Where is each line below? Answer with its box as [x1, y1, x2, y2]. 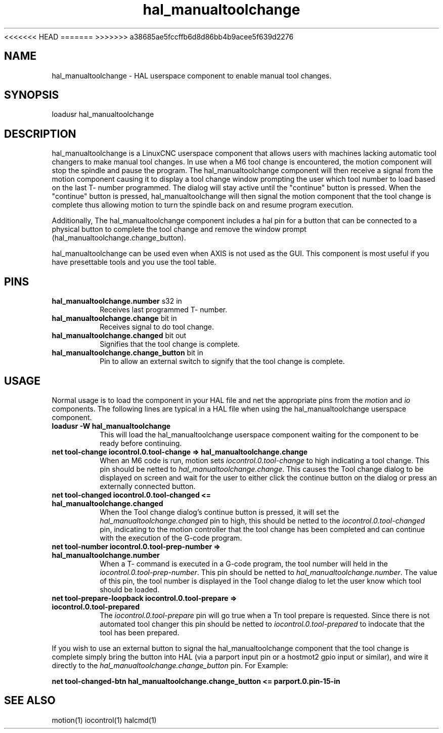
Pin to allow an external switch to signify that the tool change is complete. [100, 357, 345, 366]
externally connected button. [100, 481, 196, 491]
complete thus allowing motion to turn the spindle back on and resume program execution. [52, 200, 353, 210]
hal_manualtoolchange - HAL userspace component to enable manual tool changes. [52, 71, 332, 80]
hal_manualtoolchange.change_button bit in [52, 348, 203, 357]
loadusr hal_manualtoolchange [52, 110, 154, 119]
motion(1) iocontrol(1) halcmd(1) [52, 715, 157, 724]
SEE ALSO [4, 694, 56, 707]
